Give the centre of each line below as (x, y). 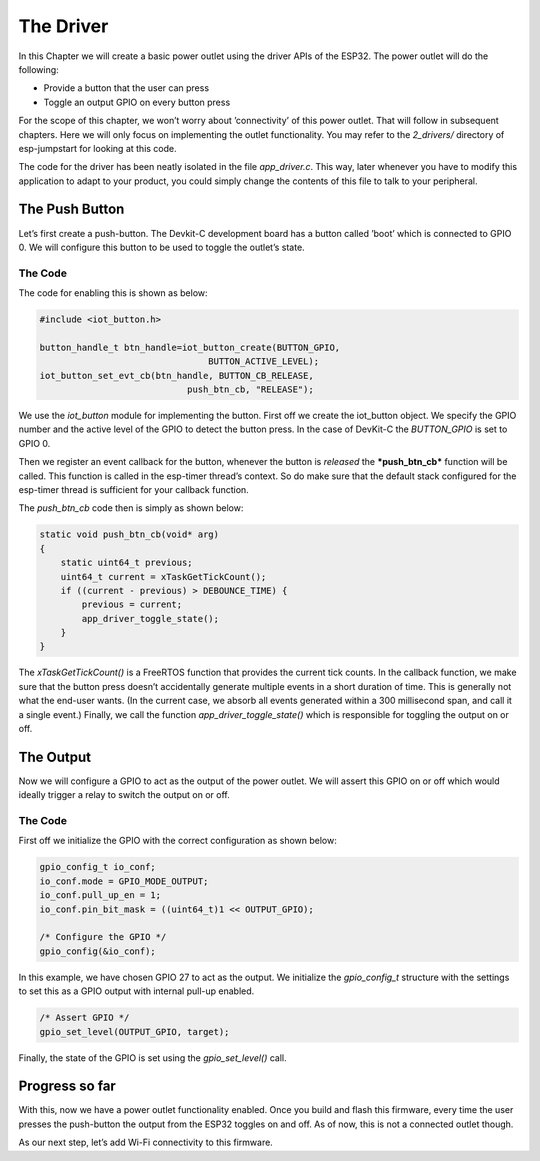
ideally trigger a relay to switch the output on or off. (124, 795)
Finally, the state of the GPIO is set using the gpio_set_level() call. (152, 1057)
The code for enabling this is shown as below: (113, 293)
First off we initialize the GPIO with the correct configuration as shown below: (177, 841)
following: (38, 69)
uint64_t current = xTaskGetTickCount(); (163, 576)
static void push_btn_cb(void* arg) (129, 534)
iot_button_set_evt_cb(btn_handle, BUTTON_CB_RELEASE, (176, 375)
